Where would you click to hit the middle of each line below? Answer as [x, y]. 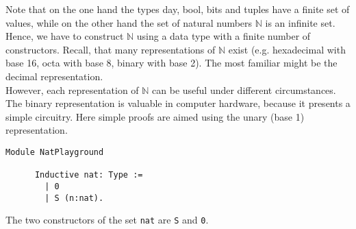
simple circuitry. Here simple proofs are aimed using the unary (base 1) [155, 116]
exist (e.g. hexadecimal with [287, 49]
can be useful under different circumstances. [244, 89]
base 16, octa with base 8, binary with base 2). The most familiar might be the [171, 63]
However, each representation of [72, 89]
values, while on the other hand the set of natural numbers [129, 22]
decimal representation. [54, 76]
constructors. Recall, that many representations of [111, 49]
